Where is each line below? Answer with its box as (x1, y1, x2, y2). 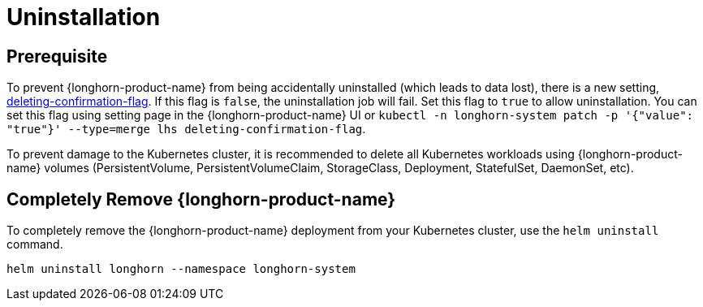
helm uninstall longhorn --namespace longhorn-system (6, 262, 356, 276)
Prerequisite (6, 45, 108, 67)
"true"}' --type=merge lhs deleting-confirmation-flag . (6, 122, 366, 136)
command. (6, 237, 63, 252)
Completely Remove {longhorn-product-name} (6, 188, 396, 210)
